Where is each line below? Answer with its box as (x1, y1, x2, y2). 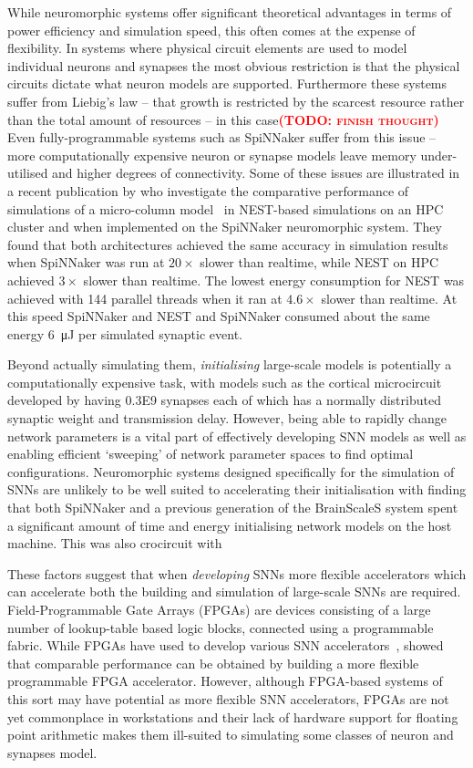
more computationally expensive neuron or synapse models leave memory (7, 145, 416, 164)
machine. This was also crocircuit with (7, 534, 222, 553)
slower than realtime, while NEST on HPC (200, 253, 439, 272)
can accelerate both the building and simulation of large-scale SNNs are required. (7, 582, 461, 601)
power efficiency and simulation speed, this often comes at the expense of (7, 20, 416, 39)
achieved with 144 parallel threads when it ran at (7, 288, 283, 307)
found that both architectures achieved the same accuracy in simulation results (7, 234, 448, 254)
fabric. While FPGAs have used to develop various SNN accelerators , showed (7, 636, 444, 655)
